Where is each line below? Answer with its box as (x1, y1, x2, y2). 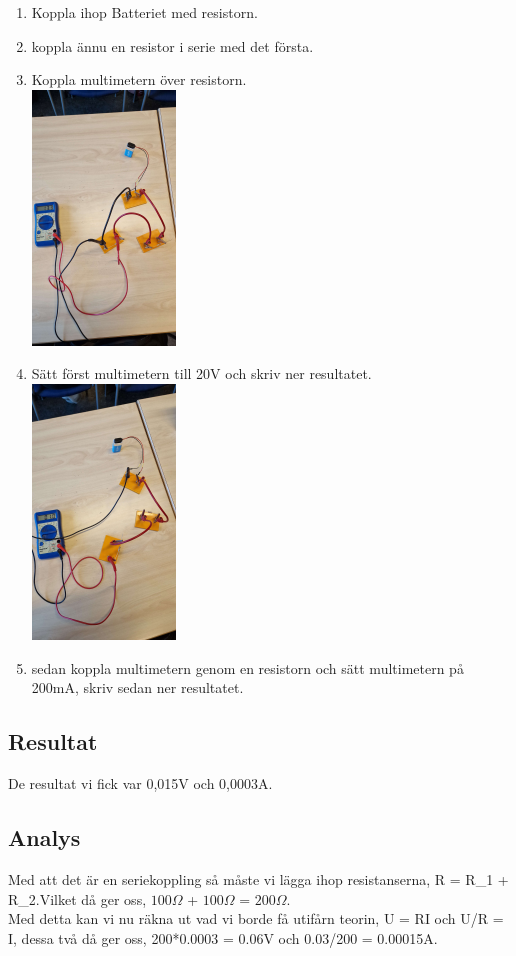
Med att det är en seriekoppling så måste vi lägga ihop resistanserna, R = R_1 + (8, 868, 509, 889)
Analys (8, 822, 81, 853)
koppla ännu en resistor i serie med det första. (31, 35, 314, 56)
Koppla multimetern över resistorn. (31, 69, 247, 90)
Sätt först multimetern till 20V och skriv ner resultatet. (31, 363, 372, 384)
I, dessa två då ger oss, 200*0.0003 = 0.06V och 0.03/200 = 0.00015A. (8, 927, 438, 948)
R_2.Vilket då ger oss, (8, 888, 147, 909)
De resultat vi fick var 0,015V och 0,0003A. (8, 773, 273, 794)
